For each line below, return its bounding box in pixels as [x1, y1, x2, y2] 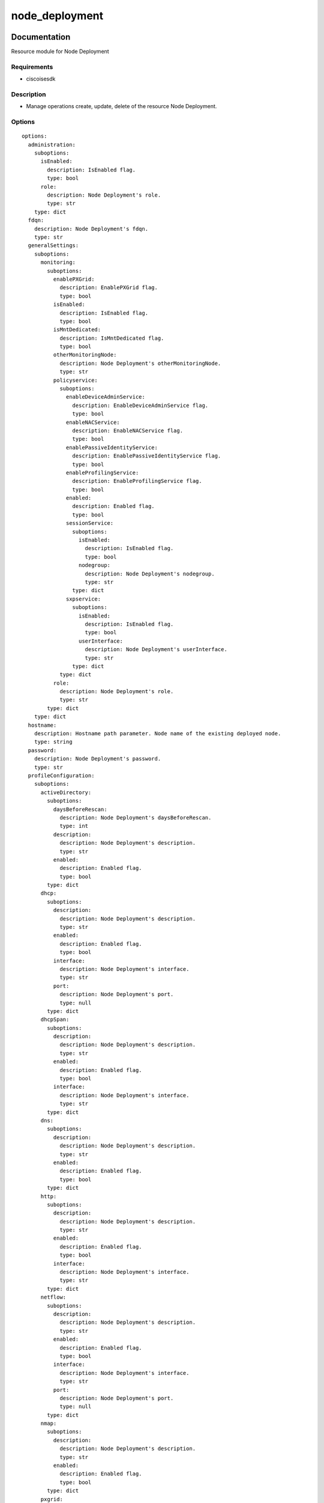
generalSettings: [28, 242, 79, 249]
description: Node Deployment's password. [34, 755, 161, 762]
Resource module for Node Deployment [11, 48, 109, 55]
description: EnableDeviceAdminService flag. [72, 402, 209, 409]
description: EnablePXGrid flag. [59, 284, 158, 291]
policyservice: [53, 376, 98, 384]
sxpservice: [66, 595, 101, 602]
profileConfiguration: [28, 772, 95, 779]
